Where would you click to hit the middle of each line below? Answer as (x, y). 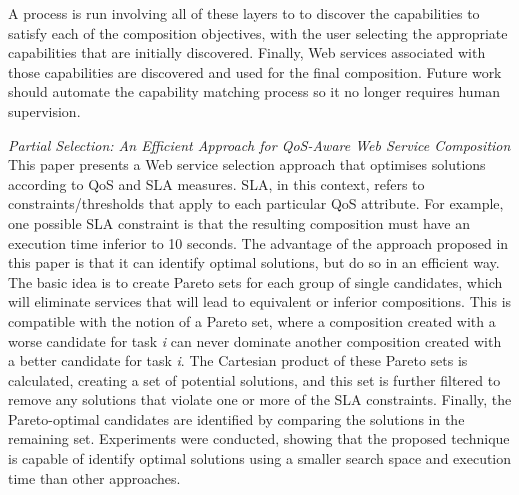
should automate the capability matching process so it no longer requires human (254, 91)
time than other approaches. (94, 477)
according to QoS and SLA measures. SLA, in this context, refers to (216, 183)
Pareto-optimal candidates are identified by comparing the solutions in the (236, 418)
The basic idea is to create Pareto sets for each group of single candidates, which (255, 281)
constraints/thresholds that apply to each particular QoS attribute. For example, (256, 203)
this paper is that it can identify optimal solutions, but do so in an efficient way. (254, 262)
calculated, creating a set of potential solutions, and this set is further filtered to (254, 379)
